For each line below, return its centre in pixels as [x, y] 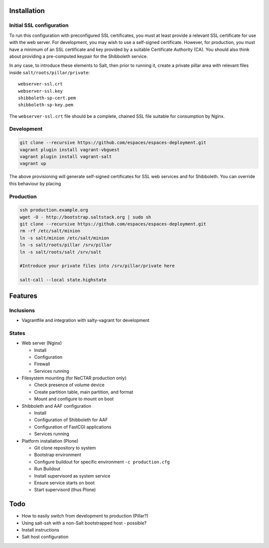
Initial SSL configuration [39, 25]
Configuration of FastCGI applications [73, 427]
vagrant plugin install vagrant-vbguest [69, 149]
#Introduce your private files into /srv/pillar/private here [97, 266]
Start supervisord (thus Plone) [65, 490]
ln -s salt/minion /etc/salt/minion [65, 238]
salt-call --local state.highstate [63, 280]
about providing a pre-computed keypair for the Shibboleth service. [78, 56]
